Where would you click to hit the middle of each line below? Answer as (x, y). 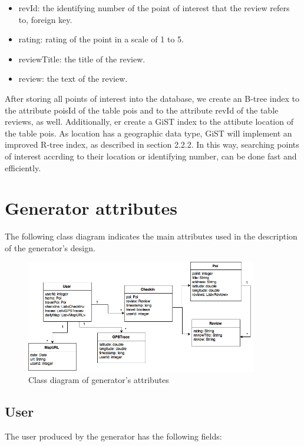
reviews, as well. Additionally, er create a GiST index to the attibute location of (149, 122)
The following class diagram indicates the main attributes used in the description (151, 236)
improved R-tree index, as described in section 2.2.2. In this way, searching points (152, 144)
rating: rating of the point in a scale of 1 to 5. (101, 39)
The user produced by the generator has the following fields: (113, 436)
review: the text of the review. (73, 79)
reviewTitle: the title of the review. (82, 59)
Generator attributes (91, 208)
